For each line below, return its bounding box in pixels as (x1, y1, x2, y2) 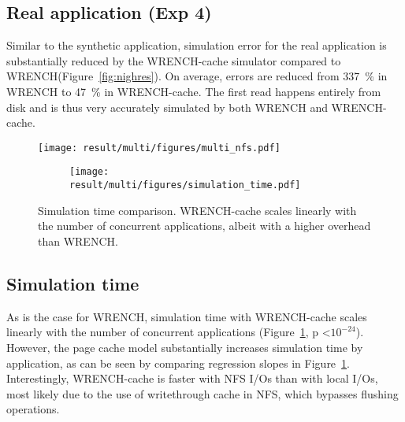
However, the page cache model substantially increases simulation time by (6, 339, 363, 355)
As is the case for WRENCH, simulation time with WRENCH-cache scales (6, 308, 367, 324)
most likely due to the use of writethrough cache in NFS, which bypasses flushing (6, 385, 399, 402)
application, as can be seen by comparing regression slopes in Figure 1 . (6, 354, 350, 371)
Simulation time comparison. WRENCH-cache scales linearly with (38, 202, 357, 218)
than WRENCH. (38, 232, 118, 249)
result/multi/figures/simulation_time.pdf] (69, 180, 301, 191)
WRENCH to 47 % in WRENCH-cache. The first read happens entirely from (6, 83, 381, 99)
